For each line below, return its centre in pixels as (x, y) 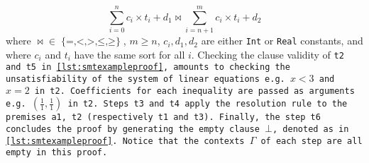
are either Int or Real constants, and (282, 41)
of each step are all (312, 141)
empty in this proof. (57, 153)
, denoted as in (311, 129)
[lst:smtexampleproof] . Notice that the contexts (125, 141)
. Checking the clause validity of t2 (268, 54)
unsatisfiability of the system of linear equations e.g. (145, 79)
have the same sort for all (130, 54)
